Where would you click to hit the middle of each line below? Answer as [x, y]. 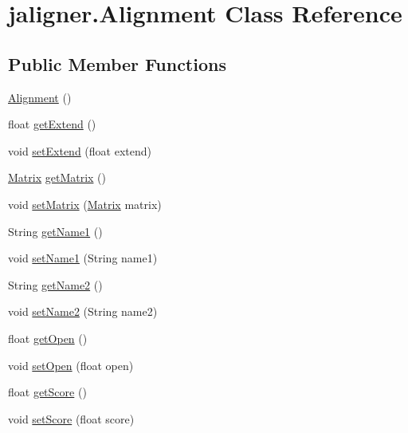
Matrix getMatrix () [57, 177]
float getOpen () [48, 338]
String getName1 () [55, 231]
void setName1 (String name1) [83, 258]
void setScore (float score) [71, 418]
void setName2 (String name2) [83, 311]
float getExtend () [52, 124]
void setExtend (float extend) [80, 150]
